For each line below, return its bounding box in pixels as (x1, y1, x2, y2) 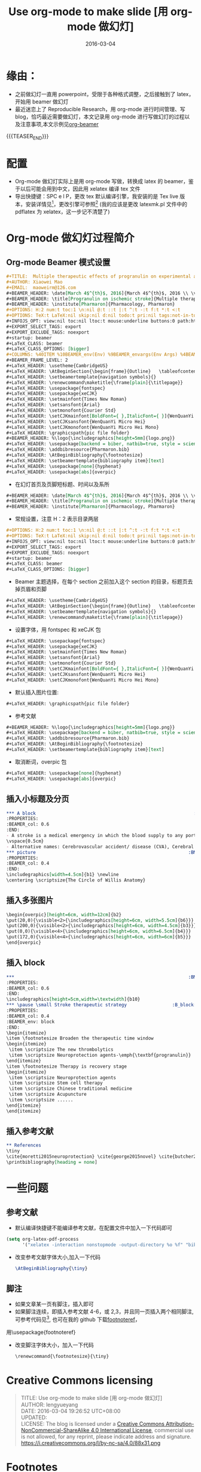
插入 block (6, 958, 45, 968)
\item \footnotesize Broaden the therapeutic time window (6, 1035, 154, 1042)
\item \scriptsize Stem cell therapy (8, 1080, 103, 1086)
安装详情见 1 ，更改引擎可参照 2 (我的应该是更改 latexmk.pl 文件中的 (25, 199, 187, 208)
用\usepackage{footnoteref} (6, 1328, 76, 1336)
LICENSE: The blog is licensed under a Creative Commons (20, 1420, 165, 1427)
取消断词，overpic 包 (14, 758, 67, 765)
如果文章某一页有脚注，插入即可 (14, 1301, 94, 1308)
